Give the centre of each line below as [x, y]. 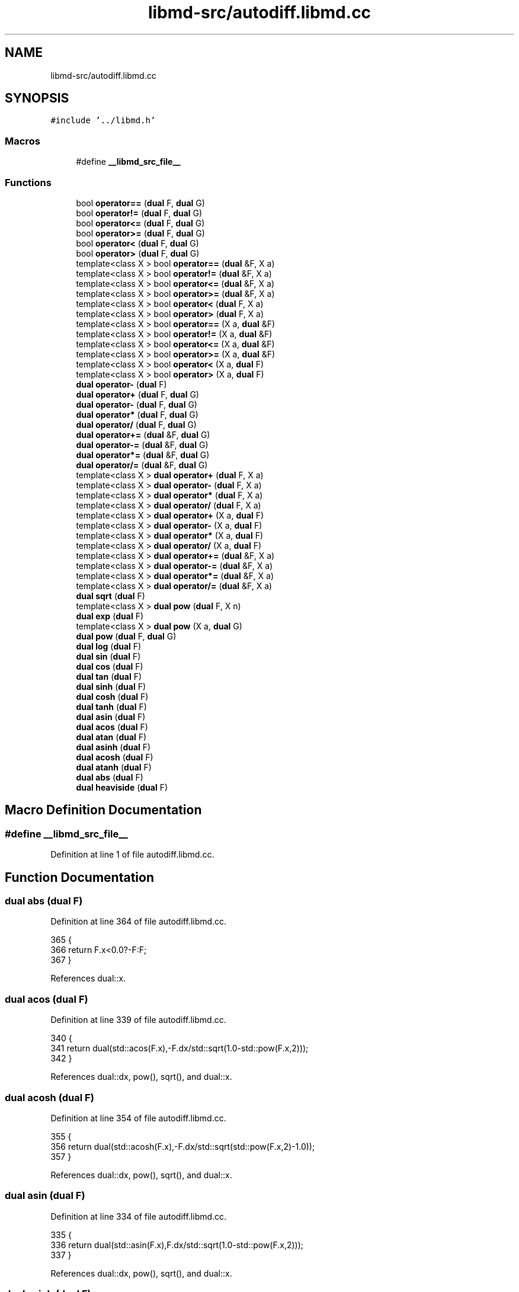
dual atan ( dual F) [111, 737]
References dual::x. [88, 978]
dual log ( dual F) [109, 646]
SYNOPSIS [37, 98]
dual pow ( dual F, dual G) [126, 636]
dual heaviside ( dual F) [122, 787]
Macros [23, 141]
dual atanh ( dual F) [114, 767]
